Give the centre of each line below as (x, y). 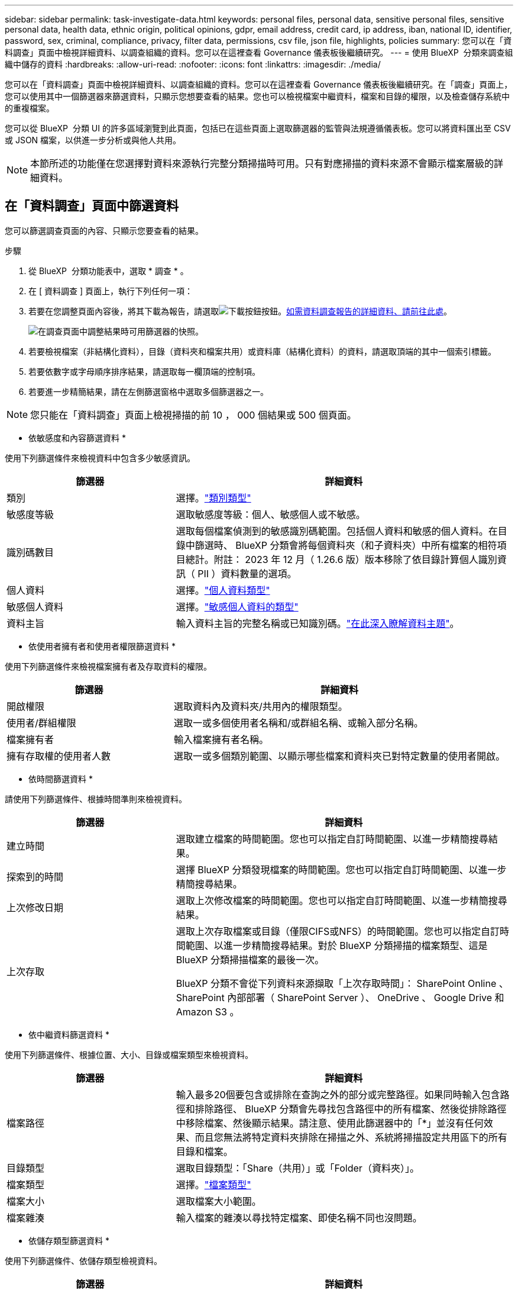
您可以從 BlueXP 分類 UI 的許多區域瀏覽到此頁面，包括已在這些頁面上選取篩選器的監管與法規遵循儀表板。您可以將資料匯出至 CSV (258, 128)
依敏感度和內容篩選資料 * (77, 438)
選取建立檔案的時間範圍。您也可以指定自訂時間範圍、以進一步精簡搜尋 (332, 839)
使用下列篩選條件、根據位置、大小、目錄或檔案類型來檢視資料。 (129, 1054)
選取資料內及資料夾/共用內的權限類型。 (261, 706)
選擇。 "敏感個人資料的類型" (237, 607)
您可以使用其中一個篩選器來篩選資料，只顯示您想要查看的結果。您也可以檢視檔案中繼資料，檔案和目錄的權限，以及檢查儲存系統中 (257, 96)
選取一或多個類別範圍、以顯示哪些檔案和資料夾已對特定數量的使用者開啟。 (340, 756)
